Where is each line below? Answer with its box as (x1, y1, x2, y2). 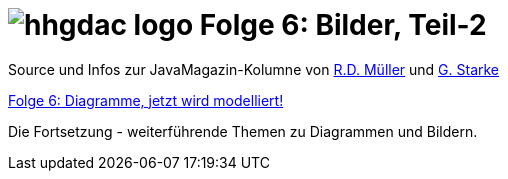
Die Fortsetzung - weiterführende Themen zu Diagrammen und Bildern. (8, 122, 478, 140)
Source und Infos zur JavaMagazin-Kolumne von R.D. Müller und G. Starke (8, 60, 500, 78)
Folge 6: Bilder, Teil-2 (199, 8, 487, 42)
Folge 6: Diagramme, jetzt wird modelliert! (8, 91, 284, 109)
